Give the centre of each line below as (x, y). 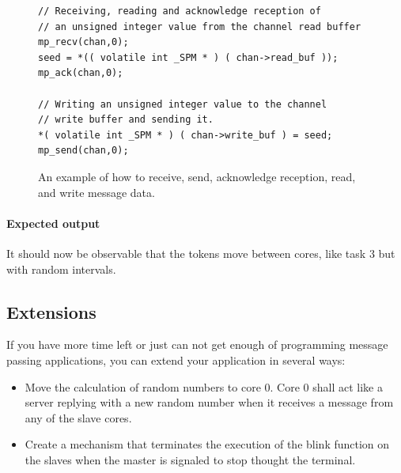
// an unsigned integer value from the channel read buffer (200, 26)
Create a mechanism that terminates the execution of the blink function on (207, 444)
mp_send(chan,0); (83, 151)
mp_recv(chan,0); (83, 42)
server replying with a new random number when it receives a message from (209, 402)
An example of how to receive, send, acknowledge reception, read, (197, 176)
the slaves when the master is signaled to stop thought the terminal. (190, 459)
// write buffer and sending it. (126, 120)
